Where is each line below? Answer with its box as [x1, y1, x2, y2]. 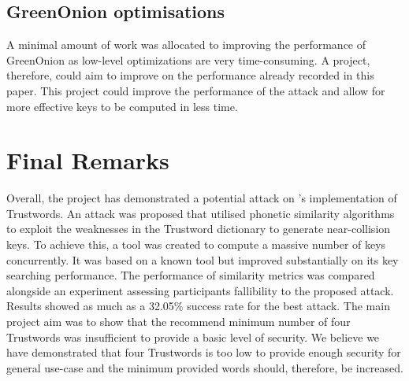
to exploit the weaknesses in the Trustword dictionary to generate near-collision [6, 220, 391, 237]
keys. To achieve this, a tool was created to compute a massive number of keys [6, 236, 386, 253]
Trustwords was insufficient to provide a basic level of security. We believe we [6, 328, 380, 345]
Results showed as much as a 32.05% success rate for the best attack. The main [6, 298, 390, 314]
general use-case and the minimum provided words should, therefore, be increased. [6, 359, 403, 375]
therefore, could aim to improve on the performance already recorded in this [6, 67, 374, 83]
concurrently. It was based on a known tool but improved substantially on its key [6, 251, 399, 268]
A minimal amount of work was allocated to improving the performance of [6, 36, 366, 53]
